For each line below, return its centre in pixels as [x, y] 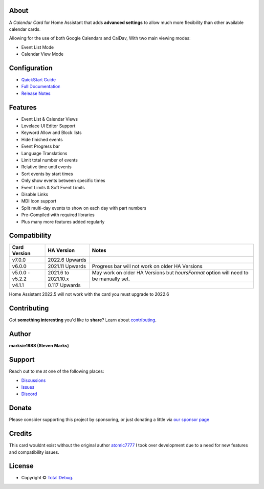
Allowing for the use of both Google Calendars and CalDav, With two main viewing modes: [100, 38]
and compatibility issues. [34, 452]
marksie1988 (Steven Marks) [39, 346]
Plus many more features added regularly [63, 222]
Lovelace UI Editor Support [48, 126]
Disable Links [35, 194]
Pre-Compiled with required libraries [58, 215]
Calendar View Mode [42, 54]
